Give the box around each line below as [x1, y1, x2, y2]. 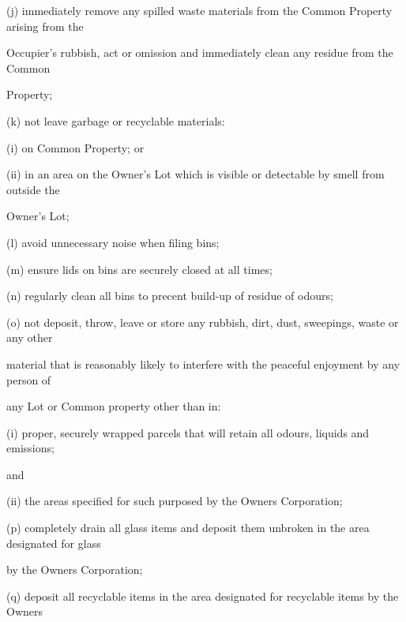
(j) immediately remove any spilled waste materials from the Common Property [6, 2, 393, 18]
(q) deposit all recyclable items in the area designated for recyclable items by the [6, 587, 399, 604]
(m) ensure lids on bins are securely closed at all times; [6, 260, 273, 277]
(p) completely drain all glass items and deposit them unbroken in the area [6, 519, 370, 536]
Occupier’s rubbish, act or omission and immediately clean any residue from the [6, 44, 393, 61]
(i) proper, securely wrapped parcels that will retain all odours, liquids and [6, 424, 370, 440]
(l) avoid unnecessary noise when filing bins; [6, 234, 220, 250]
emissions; [6, 440, 55, 456]
